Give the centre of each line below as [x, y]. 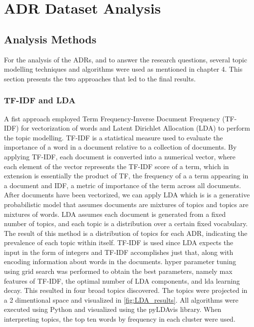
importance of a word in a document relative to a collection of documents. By [120, 147]
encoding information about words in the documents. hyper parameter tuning [120, 261]
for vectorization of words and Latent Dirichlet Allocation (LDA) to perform [135, 128]
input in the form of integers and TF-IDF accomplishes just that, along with [119, 252]
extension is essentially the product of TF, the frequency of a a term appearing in [126, 176]
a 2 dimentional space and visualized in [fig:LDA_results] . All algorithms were [121, 299]
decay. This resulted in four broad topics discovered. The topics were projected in [126, 290]
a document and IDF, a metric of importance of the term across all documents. [123, 185]
